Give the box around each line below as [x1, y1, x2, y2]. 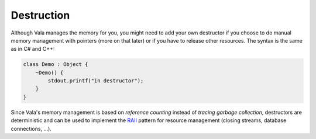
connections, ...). [11, 125, 52, 132]
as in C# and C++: [11, 46, 55, 53]
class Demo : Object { [23, 61, 88, 68]
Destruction [11, 9, 70, 22]
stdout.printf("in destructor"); [47, 78, 144, 84]
